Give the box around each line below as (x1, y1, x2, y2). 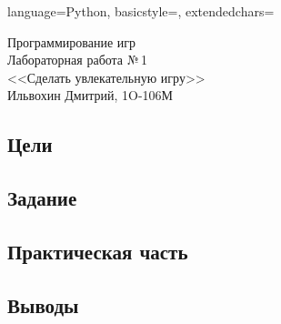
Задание (7, 184, 77, 212)
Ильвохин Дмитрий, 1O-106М (7, 86, 174, 105)
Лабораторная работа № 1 (7, 50, 147, 69)
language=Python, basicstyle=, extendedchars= (7, 2, 275, 20)
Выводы (7, 290, 79, 319)
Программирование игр (7, 32, 136, 51)
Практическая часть (7, 237, 188, 265)
